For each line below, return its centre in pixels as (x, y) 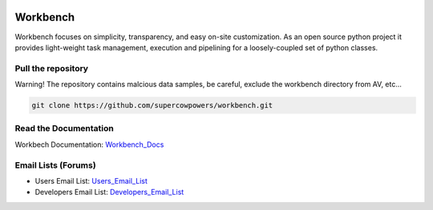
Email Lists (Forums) (55, 165)
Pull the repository (51, 68)
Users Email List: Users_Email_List (91, 180)
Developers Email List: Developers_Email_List (109, 192)
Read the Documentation (64, 129)
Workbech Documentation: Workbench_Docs (89, 145)
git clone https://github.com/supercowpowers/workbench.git (152, 105)
